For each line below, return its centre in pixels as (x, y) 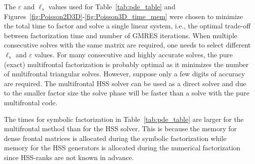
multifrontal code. (31, 102)
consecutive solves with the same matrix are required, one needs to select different (127, 45)
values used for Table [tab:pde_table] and (112, 6)
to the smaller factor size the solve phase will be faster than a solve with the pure (127, 93)
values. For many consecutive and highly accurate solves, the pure (134, 54)
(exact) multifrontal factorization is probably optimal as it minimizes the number (126, 64)
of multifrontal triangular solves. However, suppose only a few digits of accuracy (125, 74)
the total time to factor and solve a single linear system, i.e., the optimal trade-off (127, 26)
